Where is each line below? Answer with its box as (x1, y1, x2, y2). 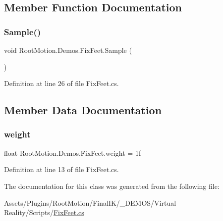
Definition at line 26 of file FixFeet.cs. (4, 78, 119, 88)
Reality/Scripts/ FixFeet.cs (4, 207, 84, 218)
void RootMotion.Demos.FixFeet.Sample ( (4, 45, 132, 55)
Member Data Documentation (4, 102, 162, 118)
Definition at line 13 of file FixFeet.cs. (4, 164, 119, 175)
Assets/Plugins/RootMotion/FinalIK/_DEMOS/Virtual (4, 197, 176, 208)
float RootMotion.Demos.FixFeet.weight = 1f (4, 147, 141, 158)
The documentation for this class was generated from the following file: (4, 180, 220, 191)
